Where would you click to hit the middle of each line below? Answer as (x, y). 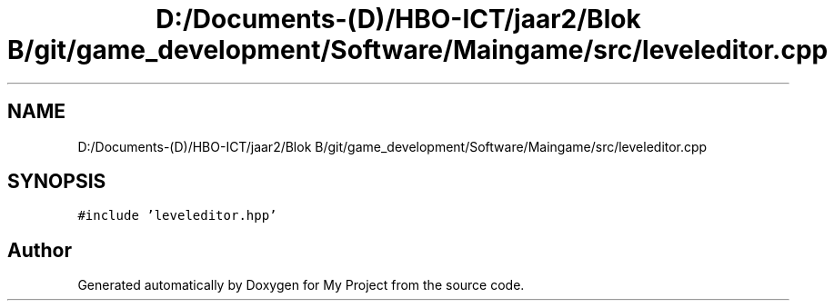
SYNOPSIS (57, 182)
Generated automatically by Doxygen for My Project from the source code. (301, 285)
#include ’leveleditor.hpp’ (177, 216)
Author (40, 250)
